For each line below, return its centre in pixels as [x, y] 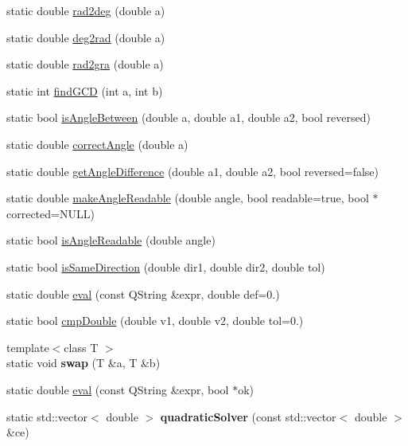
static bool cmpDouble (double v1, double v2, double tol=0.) [155, 321]
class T [81, 347]
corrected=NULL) [51, 213]
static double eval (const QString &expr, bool [118, 389]
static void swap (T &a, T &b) [84, 363]
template [28, 347]
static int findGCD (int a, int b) [85, 90]
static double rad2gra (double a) [85, 64]
